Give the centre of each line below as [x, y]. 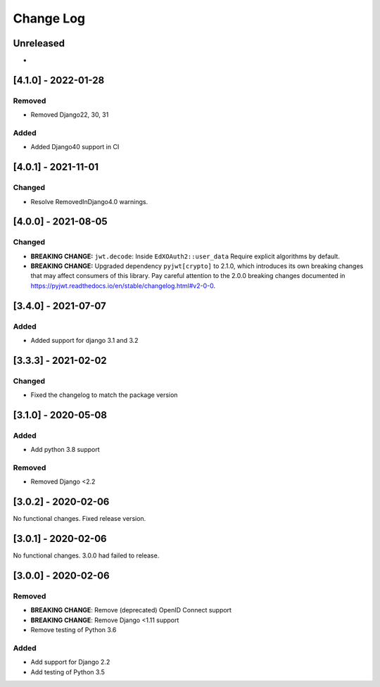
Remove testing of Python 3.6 [74, 630]
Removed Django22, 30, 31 [70, 115]
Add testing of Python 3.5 [68, 672]
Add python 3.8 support [65, 450]
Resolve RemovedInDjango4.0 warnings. [89, 201]
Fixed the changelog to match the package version [104, 395]
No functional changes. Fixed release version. [80, 519]
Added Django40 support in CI [75, 147]
